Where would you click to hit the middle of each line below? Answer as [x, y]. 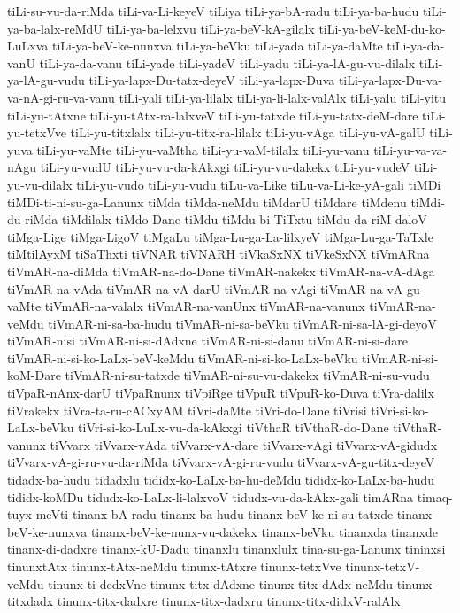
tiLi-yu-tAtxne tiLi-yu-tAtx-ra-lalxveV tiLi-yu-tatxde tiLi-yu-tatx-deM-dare [213, 115]
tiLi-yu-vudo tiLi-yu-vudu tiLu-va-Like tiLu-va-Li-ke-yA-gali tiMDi [259, 184]
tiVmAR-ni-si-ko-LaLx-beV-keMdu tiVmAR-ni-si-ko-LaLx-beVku [183, 357]
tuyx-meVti [38, 514]
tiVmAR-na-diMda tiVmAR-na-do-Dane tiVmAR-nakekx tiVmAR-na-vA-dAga [221, 271]
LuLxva [28, 46]
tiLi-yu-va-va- [410, 149]
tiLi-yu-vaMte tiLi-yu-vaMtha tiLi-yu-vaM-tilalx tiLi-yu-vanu [203, 149]
